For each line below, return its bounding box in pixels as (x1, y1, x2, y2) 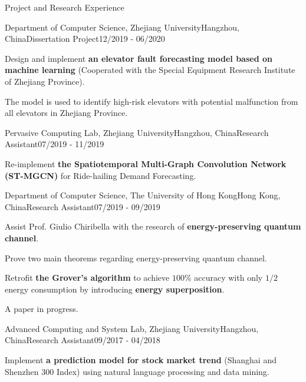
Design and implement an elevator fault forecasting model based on (5, 52, 272, 64)
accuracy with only (194, 271, 263, 284)
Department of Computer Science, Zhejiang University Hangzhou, (5, 21, 239, 33)
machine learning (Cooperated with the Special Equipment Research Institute (5, 64, 295, 76)
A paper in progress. (5, 303, 78, 315)
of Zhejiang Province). (5, 75, 85, 87)
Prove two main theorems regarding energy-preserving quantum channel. (5, 251, 267, 264)
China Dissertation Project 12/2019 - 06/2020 (5, 32, 165, 45)
